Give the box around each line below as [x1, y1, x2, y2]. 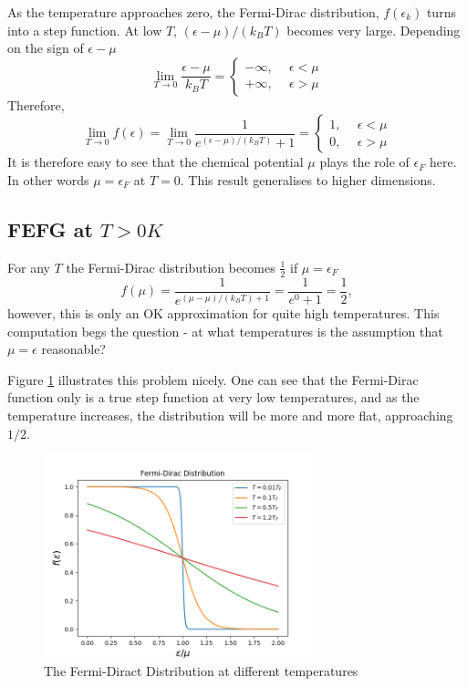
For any [7, 257, 50, 276]
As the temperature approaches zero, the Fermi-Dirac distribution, [7, 3, 379, 21]
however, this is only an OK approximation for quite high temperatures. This [7, 304, 440, 323]
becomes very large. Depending [286, 20, 461, 39]
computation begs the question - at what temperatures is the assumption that [7, 321, 443, 340]
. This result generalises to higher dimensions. [180, 170, 436, 189]
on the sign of [7, 38, 84, 57]
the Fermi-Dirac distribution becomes [66, 257, 275, 276]
